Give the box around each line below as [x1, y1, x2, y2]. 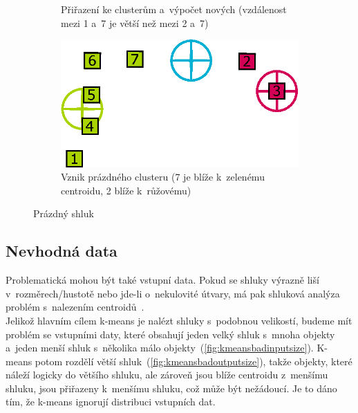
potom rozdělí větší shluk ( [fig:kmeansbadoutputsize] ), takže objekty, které [35, 354, 352, 368]
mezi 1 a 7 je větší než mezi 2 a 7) [61, 15, 209, 30]
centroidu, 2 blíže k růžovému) [61, 183, 191, 197]
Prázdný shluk [33, 206, 94, 221]
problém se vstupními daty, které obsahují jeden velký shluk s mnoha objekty [6, 327, 335, 341]
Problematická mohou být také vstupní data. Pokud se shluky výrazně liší [6, 273, 319, 287]
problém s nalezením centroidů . [6, 300, 144, 314]
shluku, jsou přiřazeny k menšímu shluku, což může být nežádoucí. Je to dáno [6, 380, 337, 395]
